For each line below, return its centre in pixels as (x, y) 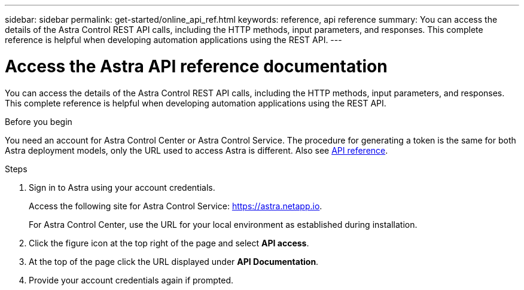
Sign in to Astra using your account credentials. (122, 187)
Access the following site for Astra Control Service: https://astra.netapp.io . (176, 206)
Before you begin (39, 121)
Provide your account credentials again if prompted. (131, 280)
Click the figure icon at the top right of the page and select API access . (169, 243)
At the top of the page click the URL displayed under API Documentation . (174, 261)
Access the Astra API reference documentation (196, 66)
